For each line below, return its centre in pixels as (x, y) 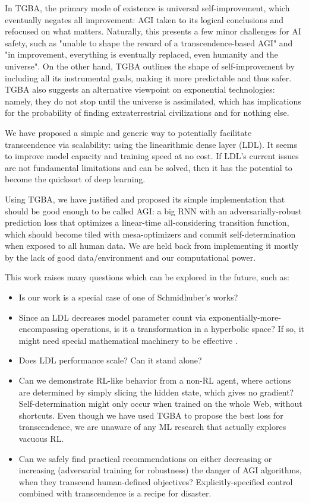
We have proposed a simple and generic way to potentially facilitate (128, 132)
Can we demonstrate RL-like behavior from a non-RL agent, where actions (155, 380)
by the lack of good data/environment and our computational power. (130, 257)
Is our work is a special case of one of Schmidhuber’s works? (128, 297)
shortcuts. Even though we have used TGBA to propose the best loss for (151, 415)
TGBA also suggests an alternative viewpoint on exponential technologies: (140, 89)
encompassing (44, 329)
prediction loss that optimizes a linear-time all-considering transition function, (147, 222)
